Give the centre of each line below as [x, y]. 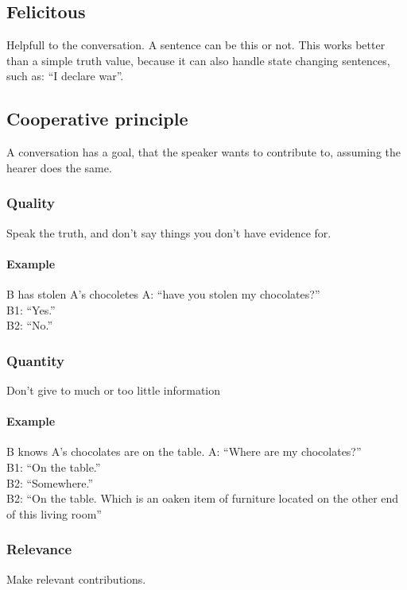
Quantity [35, 360]
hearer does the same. [59, 167]
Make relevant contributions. [76, 578]
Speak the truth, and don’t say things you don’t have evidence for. [169, 232]
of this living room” [54, 513]
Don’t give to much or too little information [114, 389]
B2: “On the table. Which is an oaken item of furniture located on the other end [203, 498]
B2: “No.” [30, 325]
